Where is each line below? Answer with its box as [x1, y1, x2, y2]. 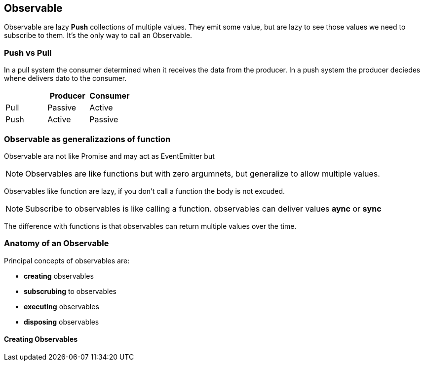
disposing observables [24, 317, 99, 326]
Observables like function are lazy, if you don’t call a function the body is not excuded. [4, 186, 285, 195]
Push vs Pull [4, 47, 52, 58]
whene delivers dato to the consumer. [4, 74, 127, 83]
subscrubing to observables [24, 287, 116, 295]
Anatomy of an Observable [4, 238, 109, 249]
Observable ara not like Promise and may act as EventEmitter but [4, 151, 215, 160]
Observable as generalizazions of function [4, 134, 171, 144]
